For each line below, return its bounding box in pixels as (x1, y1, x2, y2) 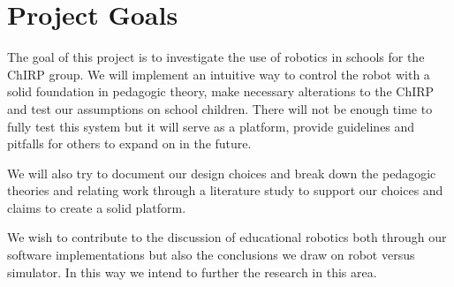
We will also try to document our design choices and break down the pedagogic (7, 163, 436, 182)
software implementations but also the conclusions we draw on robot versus (7, 245, 415, 264)
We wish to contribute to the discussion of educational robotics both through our (7, 228, 447, 246)
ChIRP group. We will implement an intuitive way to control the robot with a (7, 64, 430, 83)
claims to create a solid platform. (7, 198, 186, 216)
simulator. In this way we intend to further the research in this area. (7, 262, 377, 281)
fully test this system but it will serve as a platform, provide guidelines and (7, 117, 415, 135)
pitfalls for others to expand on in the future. (7, 134, 252, 153)
